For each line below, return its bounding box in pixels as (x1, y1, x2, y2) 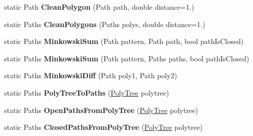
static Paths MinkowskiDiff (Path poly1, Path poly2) (4, 70, 177, 81)
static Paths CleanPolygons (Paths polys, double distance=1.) (4, 18, 205, 29)
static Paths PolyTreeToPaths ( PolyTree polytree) (4, 87, 169, 98)
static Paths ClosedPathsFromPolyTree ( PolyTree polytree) (4, 122, 203, 132)
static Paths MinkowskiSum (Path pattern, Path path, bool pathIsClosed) (4, 36, 244, 47)
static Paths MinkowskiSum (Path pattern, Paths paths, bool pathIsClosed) (4, 53, 249, 63)
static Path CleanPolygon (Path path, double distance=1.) (4, 2, 195, 12)
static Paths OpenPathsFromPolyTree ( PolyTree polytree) (4, 104, 198, 115)
